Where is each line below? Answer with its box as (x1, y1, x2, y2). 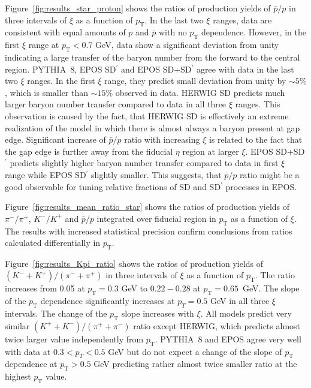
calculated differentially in (5, 236, 101, 249)
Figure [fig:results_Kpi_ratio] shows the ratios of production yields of (5, 257, 264, 269)
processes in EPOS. (225, 180, 297, 193)
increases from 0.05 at (5, 282, 85, 294)
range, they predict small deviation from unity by (104, 74, 286, 87)
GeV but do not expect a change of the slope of (108, 345, 282, 357)
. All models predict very (200, 307, 292, 320)
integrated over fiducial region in (96, 212, 216, 224)
